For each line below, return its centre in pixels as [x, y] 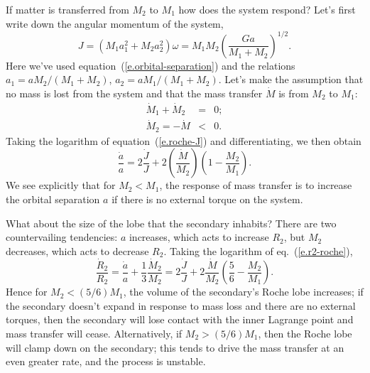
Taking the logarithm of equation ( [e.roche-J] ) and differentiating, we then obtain [184, 140]
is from [294, 93]
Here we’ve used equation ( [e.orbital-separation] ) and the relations [151, 65]
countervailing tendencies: [62, 237]
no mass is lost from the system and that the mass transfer [134, 93]
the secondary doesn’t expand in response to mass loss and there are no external [181, 305]
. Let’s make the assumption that [291, 79]
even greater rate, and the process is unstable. [106, 361]
